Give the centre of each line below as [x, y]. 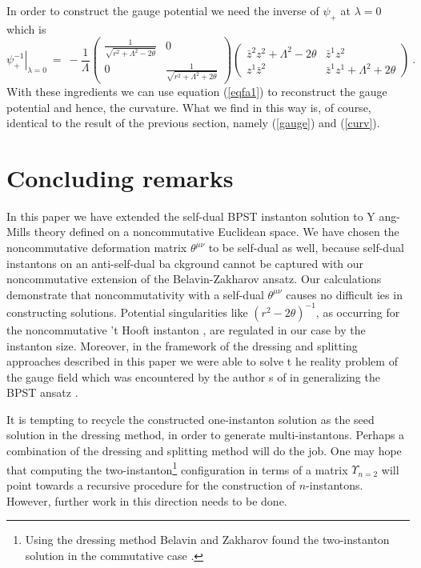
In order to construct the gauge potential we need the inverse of [163, 10]
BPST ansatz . [42, 392]
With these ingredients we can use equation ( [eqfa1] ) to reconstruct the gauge [197, 91]
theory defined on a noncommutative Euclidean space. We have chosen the [217, 232]
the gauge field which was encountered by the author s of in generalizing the [193, 376]
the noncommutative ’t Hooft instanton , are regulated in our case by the [186, 329]
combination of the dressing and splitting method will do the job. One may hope [204, 451]
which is [26, 28]
